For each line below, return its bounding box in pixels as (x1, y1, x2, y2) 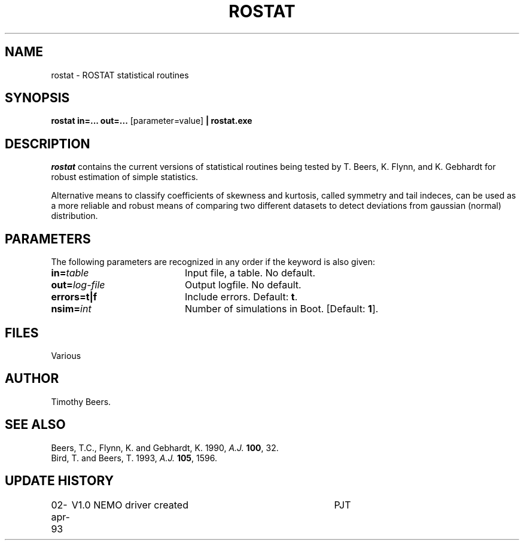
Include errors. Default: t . (184, 291, 298, 303)
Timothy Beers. (51, 396, 111, 407)
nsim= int (51, 303, 92, 315)
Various (51, 350, 81, 361)
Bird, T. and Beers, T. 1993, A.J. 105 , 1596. (51, 452, 217, 463)
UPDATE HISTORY (5, 473, 114, 489)
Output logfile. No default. (184, 279, 301, 291)
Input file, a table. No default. (184, 267, 316, 279)
